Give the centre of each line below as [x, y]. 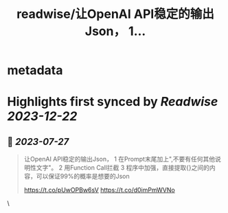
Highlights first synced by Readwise [113, 102]
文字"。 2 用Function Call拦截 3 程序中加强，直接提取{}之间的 [123, 168]
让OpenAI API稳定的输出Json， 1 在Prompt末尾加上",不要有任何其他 [119, 159]
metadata [35, 70]
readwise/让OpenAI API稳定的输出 [115, 14]
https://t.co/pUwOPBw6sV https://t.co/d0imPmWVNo [99, 190]
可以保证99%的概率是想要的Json [83, 177]
